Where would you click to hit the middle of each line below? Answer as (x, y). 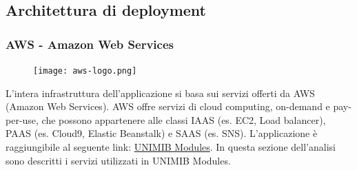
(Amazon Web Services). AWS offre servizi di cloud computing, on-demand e (168, 106)
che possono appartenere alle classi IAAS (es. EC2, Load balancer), (184, 119)
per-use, (22, 119)
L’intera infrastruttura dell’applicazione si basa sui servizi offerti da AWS (160, 93)
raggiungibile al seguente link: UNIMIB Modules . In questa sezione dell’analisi (171, 147)
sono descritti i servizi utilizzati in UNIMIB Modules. (118, 160)
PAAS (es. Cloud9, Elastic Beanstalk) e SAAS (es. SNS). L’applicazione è (162, 133)
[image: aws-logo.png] (85, 71)
